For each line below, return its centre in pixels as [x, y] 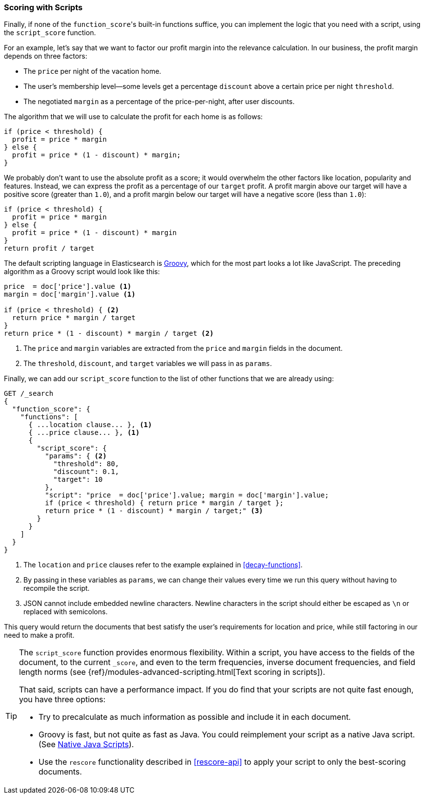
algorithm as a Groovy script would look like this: [82, 272]
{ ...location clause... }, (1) [90, 425]
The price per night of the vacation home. [92, 71]
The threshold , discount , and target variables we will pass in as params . [148, 364]
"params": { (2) [76, 456]
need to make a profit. [39, 635]
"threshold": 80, [86, 464]
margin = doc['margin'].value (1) [70, 294]
